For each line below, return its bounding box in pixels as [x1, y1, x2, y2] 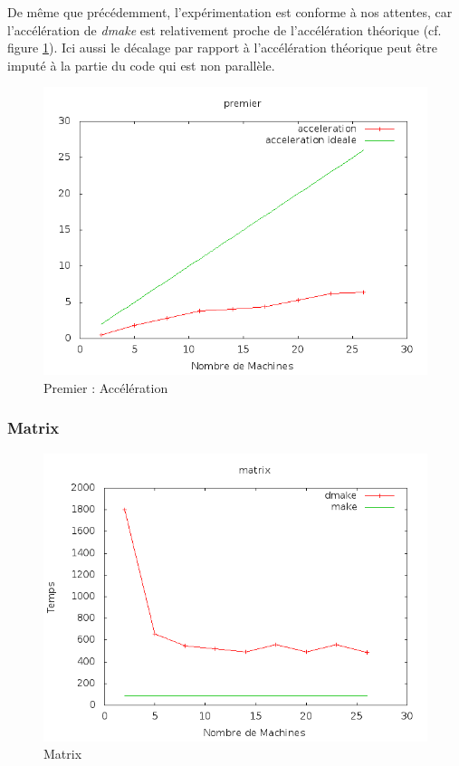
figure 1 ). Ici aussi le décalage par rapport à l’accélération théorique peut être [7, 38, 437, 57]
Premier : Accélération [43, 378, 168, 397]
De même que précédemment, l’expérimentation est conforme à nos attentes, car [7, 3, 453, 21]
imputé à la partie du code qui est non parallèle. [7, 55, 275, 74]
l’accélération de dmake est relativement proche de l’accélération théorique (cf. [7, 20, 442, 39]
